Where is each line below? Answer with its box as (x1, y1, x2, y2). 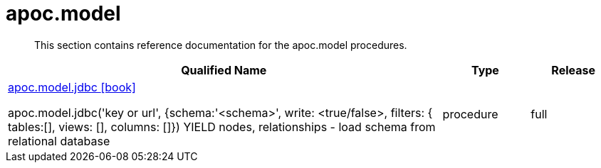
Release (551, 62, 595, 77)
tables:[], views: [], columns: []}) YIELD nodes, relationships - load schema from (8, 119, 436, 134)
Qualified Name (181, 62, 267, 77)
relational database (8, 133, 110, 148)
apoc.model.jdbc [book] (8, 79, 136, 94)
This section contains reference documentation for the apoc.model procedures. (34, 38, 407, 51)
